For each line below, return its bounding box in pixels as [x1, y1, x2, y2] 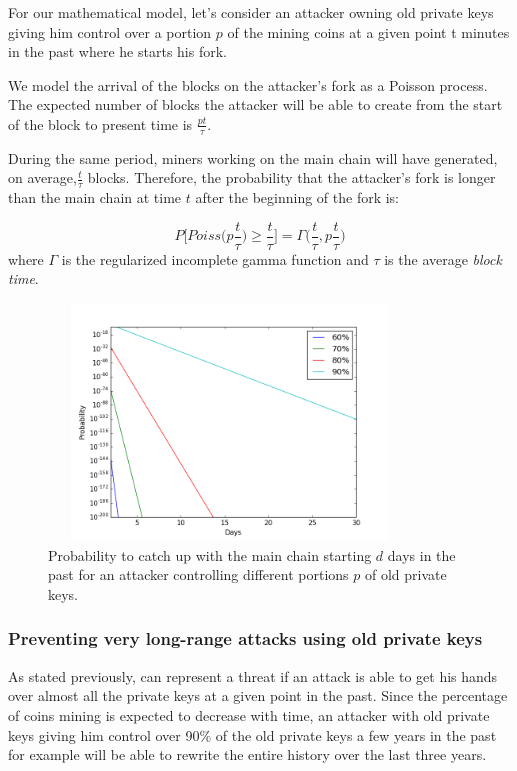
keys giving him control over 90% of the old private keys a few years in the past [8, 724, 497, 745]
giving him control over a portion [8, 21, 212, 42]
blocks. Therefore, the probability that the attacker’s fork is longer [87, 167, 496, 188]
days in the [387, 544, 456, 565]
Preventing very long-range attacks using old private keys [8, 626, 483, 651]
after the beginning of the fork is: [195, 187, 400, 208]
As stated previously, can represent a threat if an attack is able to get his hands [8, 665, 498, 686]
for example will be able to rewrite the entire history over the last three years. [8, 744, 487, 765]
